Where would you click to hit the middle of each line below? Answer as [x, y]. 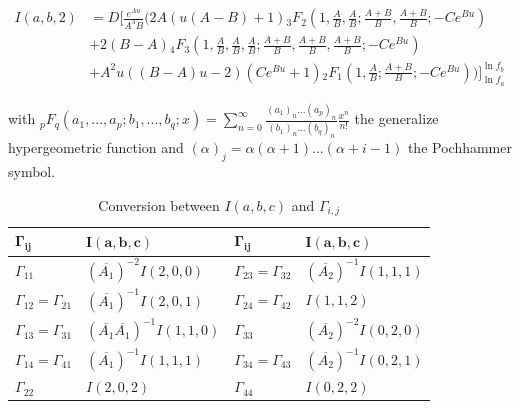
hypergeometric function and [96, 147]
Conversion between [159, 204]
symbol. [32, 171]
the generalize [396, 118]
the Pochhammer [459, 147]
